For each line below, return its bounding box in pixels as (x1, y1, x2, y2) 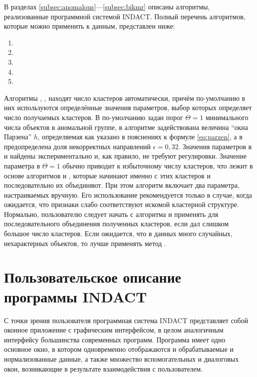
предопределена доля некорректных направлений (4, 141, 151, 151)
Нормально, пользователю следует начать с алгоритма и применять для (4, 209, 218, 219)
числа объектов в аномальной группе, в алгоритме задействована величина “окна (4, 122, 248, 132)
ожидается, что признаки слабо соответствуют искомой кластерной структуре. (4, 199, 239, 209)
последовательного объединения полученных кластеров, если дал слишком (4, 218, 229, 229)
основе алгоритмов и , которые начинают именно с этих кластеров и (4, 170, 211, 180)
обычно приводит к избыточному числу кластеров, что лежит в (62, 160, 253, 170)
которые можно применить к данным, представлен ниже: (4, 21, 175, 31)
